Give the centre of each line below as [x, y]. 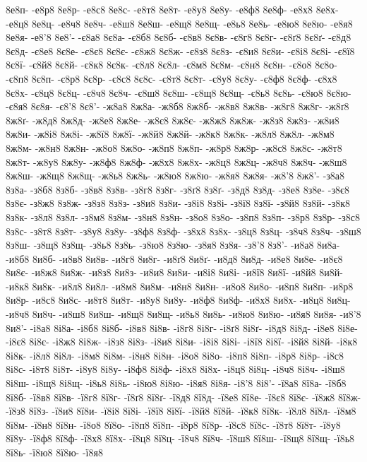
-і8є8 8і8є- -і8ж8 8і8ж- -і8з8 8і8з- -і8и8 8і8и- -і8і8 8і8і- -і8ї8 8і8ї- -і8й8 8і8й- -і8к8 [182, 342]
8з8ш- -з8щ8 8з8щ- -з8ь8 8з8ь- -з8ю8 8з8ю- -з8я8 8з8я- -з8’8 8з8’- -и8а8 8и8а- [173, 245]
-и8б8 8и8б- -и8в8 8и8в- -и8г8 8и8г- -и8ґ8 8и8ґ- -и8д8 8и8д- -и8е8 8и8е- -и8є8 [174, 258]
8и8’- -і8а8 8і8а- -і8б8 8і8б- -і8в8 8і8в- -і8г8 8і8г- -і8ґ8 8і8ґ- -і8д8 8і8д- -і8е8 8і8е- [182, 327]
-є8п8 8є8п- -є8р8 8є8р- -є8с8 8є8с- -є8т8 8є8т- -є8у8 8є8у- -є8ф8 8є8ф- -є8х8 [172, 78]
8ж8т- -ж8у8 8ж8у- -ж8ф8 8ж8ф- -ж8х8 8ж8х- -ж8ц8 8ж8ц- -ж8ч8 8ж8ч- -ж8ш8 [176, 161]
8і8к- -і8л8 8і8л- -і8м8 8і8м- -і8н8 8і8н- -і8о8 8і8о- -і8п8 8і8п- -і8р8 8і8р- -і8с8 [175, 355]
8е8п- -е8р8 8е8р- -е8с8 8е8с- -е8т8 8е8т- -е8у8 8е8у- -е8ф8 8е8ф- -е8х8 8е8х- [172, 9]
